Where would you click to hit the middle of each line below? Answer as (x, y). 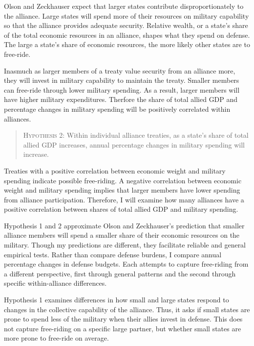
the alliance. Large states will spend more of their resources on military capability (127, 15)
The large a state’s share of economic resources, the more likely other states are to (127, 44)
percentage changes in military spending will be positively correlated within (117, 109)
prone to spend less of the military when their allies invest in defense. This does (123, 319)
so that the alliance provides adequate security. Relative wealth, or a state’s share (126, 25)
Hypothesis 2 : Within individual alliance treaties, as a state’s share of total (136, 135)
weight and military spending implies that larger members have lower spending (122, 190)
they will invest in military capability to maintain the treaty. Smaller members (122, 80)
